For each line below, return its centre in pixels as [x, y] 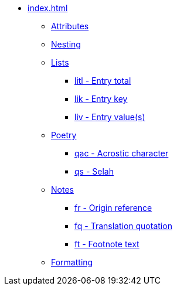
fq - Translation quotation [123, 226]
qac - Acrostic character [122, 153]
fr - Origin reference [113, 208]
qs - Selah [94, 171]
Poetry [64, 135]
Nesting [66, 44]
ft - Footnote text [107, 244]
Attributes [70, 26]
